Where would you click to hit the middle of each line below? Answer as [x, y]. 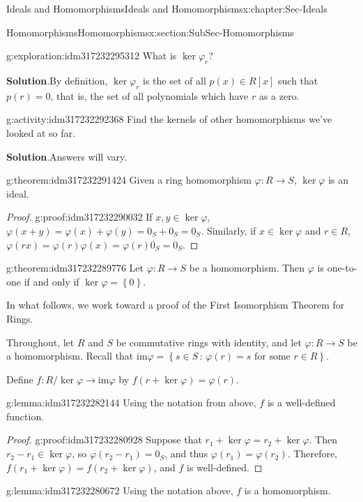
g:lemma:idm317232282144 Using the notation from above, [131, 403]
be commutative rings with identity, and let [209, 342]
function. [25, 416]
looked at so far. [41, 132]
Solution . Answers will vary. [67, 156]
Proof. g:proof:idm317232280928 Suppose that [104, 440]
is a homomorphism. [287, 490]
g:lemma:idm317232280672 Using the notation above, [120, 490]
